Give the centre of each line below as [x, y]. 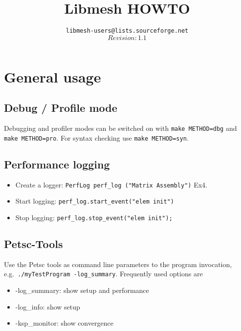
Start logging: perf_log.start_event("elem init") [95, 201]
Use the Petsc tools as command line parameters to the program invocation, [118, 264]
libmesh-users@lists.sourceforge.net [127, 31]
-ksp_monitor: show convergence [64, 323]
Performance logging [57, 164]
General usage [53, 76]
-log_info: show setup [48, 306]
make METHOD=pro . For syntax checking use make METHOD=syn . [96, 137]
